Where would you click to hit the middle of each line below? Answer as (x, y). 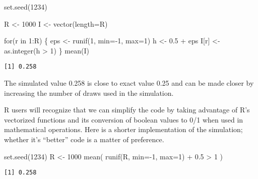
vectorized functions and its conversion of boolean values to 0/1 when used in (124, 119)
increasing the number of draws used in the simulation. (89, 93)
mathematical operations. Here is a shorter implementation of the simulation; (123, 129)
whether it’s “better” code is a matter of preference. (84, 139)
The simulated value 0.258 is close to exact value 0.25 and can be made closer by (129, 83)
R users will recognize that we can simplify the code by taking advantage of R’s (127, 110)
